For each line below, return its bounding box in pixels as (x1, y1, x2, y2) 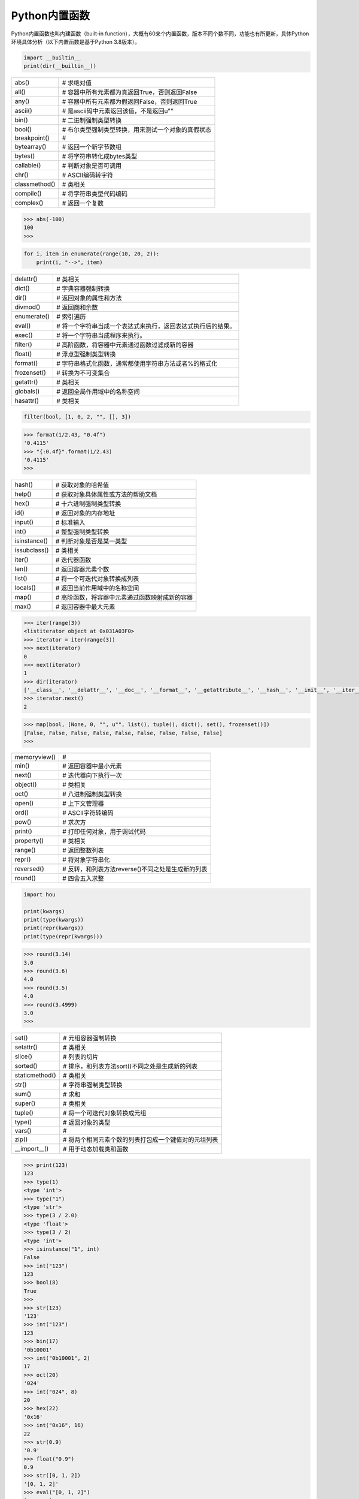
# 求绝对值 (62, 79, 92, 87)
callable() (14, 161, 41, 170)
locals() (14, 583, 36, 592)
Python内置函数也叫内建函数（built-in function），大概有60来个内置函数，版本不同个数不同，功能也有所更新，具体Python (11, 30, 309, 37)
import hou (23, 891, 56, 898)
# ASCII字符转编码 (62, 809, 114, 817)
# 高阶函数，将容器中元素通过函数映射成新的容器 (55, 594, 193, 602)
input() (14, 518, 34, 526)
